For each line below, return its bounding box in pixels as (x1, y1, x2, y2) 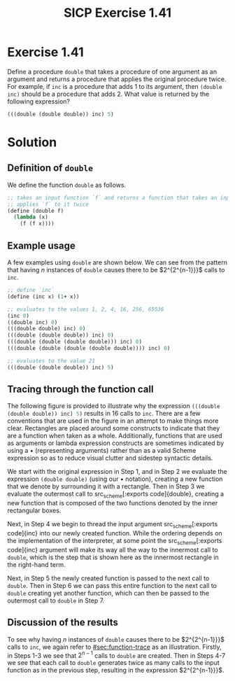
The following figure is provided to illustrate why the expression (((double (7, 402, 220, 410)
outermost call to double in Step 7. (7, 596, 105, 605)
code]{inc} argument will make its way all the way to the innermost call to (7, 545, 218, 554)
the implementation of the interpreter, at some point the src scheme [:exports (7, 537, 222, 547)
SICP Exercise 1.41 (63, 5, 172, 21)
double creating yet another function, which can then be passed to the (7, 589, 210, 597)
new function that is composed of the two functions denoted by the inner (7, 499, 218, 507)
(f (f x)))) (20, 220, 55, 227)
